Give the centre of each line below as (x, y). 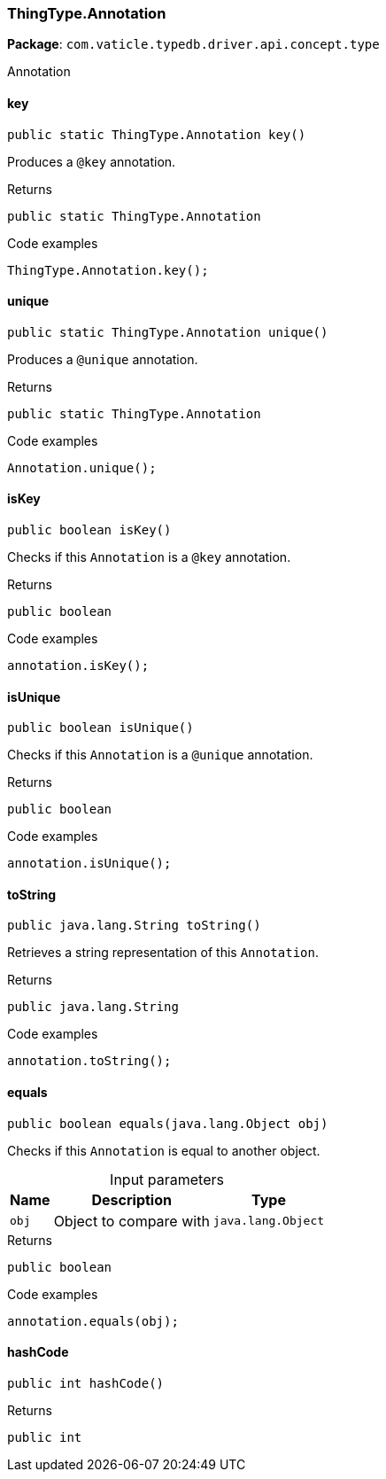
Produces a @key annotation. (92, 161)
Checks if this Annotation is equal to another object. (164, 1150)
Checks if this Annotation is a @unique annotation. (160, 755)
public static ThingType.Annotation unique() (168, 332)
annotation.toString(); (89, 1061)
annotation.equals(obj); (93, 1321)
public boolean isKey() (89, 530)
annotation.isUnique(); (89, 864)
